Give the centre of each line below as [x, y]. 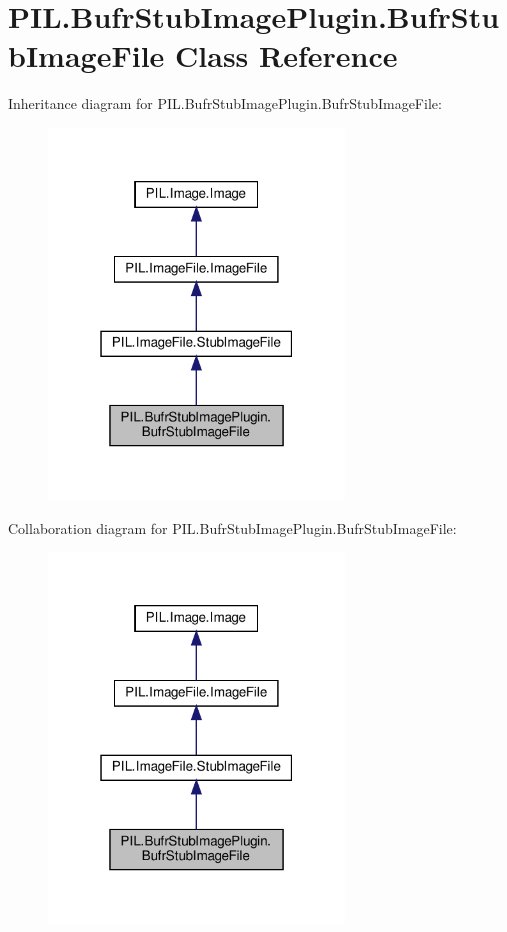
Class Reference [286, 55]
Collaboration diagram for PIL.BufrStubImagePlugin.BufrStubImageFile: [232, 527]
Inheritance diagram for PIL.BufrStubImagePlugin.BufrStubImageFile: [225, 103]
